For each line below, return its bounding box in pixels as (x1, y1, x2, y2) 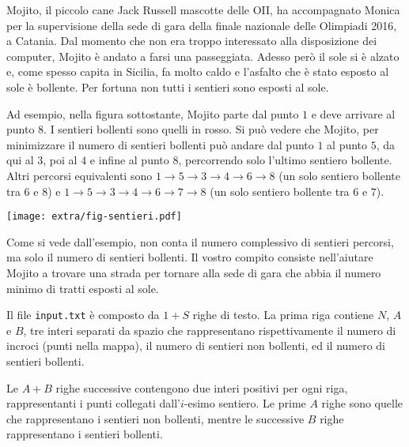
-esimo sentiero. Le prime (184, 395, 306, 411)
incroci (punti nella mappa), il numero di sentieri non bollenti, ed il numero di (6, 337, 386, 354)
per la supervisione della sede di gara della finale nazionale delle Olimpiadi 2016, (6, 17, 397, 33)
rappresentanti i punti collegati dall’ (6, 395, 180, 411)
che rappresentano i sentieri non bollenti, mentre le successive (6, 410, 305, 426)
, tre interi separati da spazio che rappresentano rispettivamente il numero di (23, 321, 396, 338)
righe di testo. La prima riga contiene (192, 306, 374, 323)
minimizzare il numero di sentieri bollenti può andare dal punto (6, 136, 314, 152)
